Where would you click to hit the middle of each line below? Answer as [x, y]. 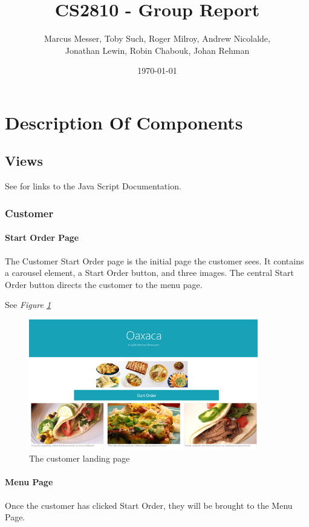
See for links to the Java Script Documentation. [93, 186]
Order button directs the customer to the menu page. [104, 284]
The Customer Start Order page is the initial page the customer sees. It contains [154, 260]
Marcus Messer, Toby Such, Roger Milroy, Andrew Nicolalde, [157, 38]
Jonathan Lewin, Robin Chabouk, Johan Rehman [157, 50]
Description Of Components [124, 122]
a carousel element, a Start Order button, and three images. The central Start [149, 273]
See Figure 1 [28, 305]
